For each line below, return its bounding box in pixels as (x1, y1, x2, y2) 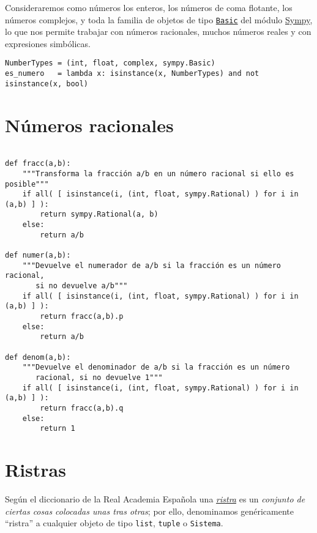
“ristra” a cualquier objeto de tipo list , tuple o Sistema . (5, 516, 223, 529)
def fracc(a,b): (5, 159, 71, 168)
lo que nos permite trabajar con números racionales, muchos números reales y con (5, 25, 311, 38)
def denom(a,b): (5, 352, 71, 362)
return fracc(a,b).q (40, 403, 124, 412)
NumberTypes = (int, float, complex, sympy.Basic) (5, 59, 215, 68)
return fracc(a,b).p (40, 312, 124, 321)
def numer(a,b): (5, 251, 71, 260)
